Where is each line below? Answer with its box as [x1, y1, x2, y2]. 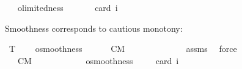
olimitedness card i [17, 1, 118, 13]
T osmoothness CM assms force [9, 42, 237, 55]
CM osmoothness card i [17, 54, 179, 67]
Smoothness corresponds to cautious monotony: [5, 21, 183, 34]
